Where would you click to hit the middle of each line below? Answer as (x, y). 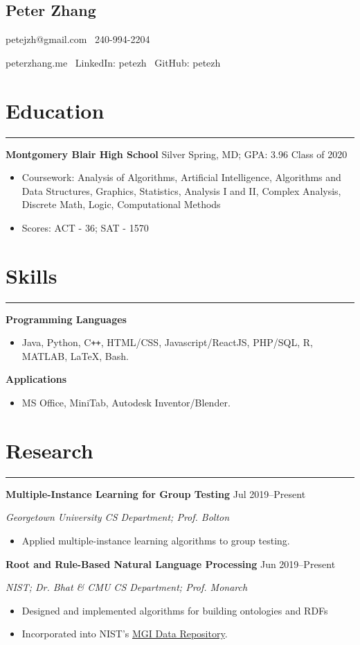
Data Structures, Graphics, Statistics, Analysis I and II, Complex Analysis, (181, 190)
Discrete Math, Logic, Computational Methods (121, 204)
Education (55, 110)
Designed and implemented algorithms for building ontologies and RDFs (175, 610)
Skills (31, 275)
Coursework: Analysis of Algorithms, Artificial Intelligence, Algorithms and (181, 177)
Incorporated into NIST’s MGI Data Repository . (125, 634)
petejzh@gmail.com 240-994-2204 (78, 39)
